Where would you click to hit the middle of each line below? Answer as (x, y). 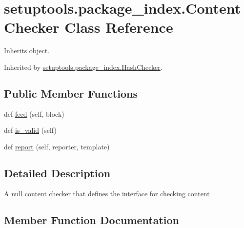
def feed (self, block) (34, 114)
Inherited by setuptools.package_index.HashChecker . (83, 67)
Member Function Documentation (92, 219)
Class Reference (119, 27)
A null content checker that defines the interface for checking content (107, 193)
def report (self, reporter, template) (57, 146)
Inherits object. (27, 51)
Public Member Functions (71, 93)
